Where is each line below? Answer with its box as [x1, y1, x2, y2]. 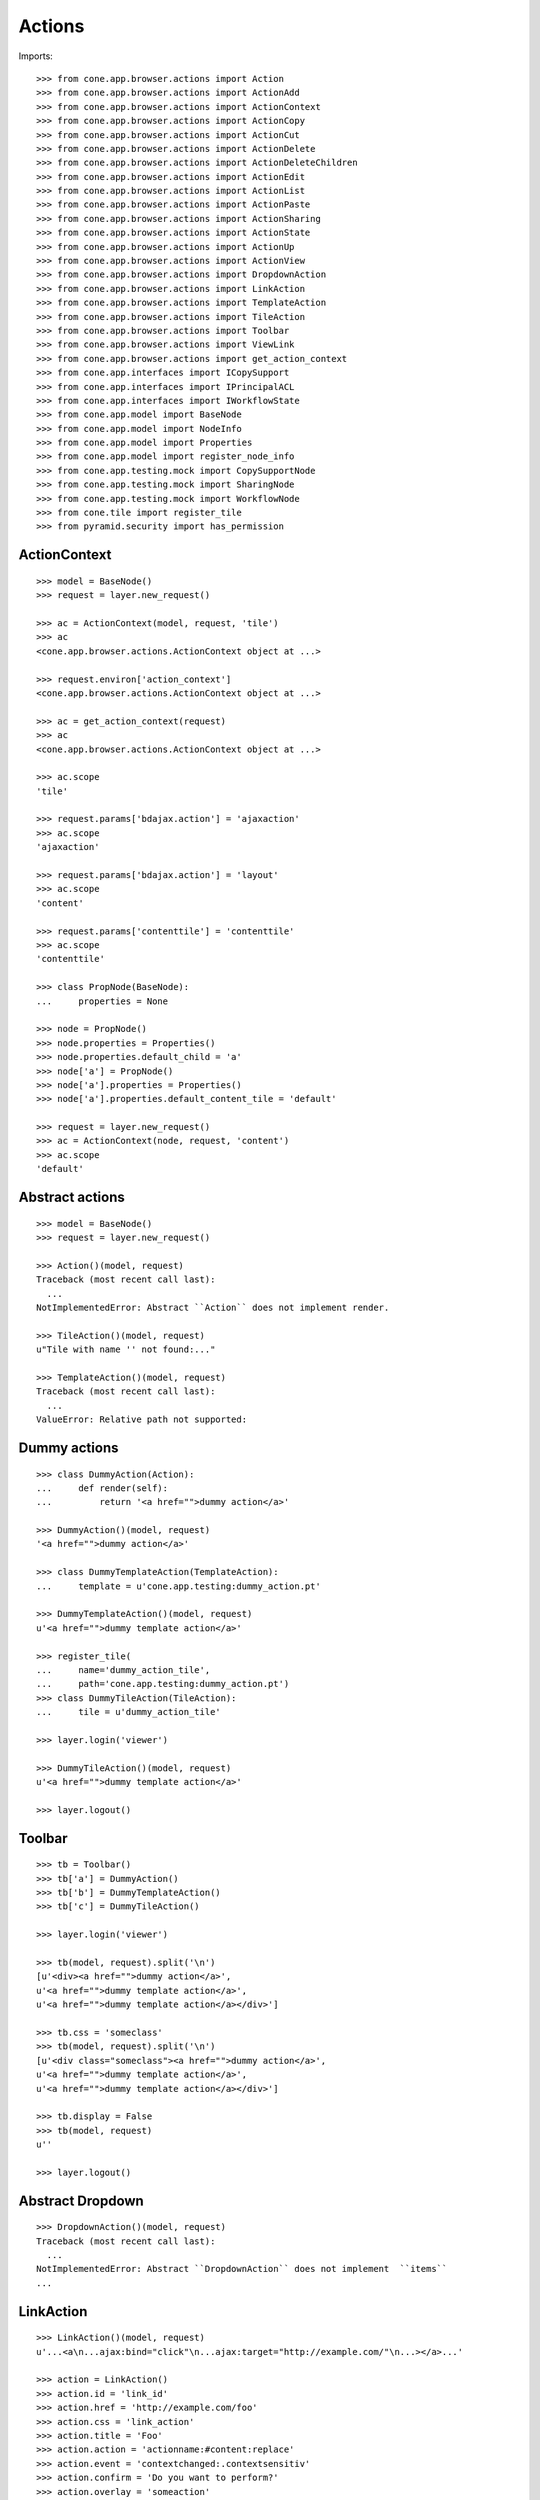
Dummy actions [18, 1439, 119, 1456]
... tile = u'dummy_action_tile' [36, 1706, 222, 1718]
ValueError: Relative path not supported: [36, 1414, 248, 1425]
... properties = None [36, 995, 169, 1007]
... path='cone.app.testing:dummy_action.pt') [36, 1678, 290, 1690]
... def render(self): [36, 1482, 169, 1494]
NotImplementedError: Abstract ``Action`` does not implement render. [36, 1302, 390, 1313]
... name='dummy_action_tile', [36, 1665, 211, 1675]
